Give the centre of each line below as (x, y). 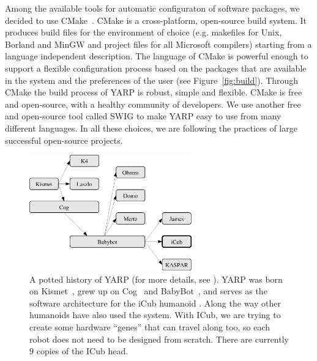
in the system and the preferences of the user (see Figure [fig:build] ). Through (152, 80)
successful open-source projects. (64, 140)
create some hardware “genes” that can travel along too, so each (150, 327)
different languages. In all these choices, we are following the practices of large (151, 128)
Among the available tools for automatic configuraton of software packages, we (152, 8)
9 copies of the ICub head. (79, 351)
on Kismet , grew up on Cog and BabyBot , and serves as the (148, 291)
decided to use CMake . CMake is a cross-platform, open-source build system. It (156, 20)
